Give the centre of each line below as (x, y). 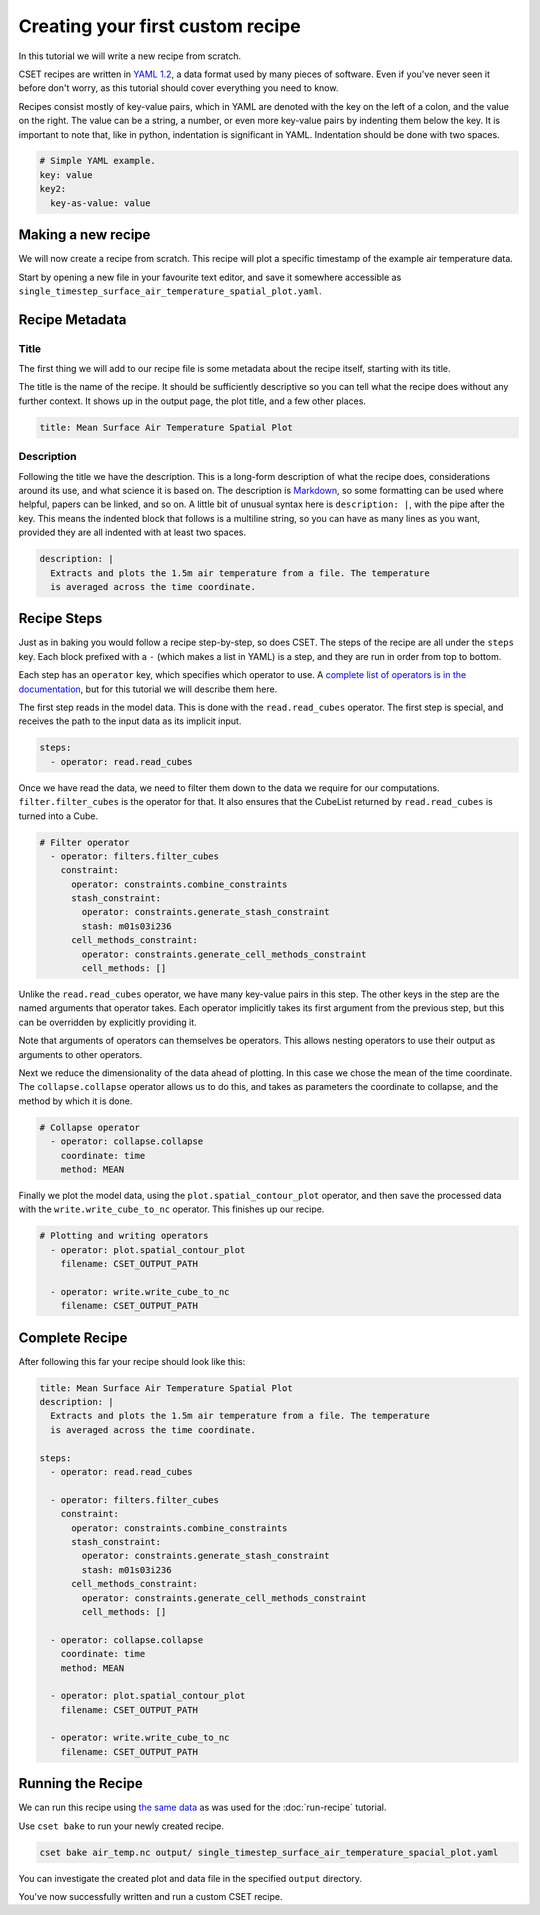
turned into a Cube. (58, 816)
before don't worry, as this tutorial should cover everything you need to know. (178, 88)
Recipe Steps (60, 618)
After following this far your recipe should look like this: (132, 1361)
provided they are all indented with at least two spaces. (132, 532)
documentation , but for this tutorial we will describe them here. (148, 689)
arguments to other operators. (80, 1054)
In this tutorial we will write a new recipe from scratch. (130, 56)
